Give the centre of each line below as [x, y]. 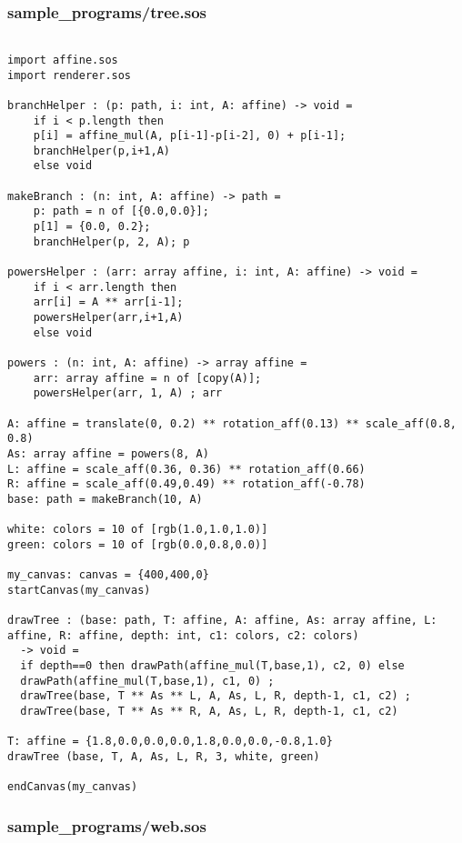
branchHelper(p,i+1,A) [101, 151]
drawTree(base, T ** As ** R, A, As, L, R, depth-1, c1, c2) [209, 712]
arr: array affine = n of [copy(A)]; [147, 378]
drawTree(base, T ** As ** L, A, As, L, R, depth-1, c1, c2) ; [216, 696]
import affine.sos [63, 60]
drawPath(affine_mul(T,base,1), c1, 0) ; [147, 681]
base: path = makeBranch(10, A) [105, 499]
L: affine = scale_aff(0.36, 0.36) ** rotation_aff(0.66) [186, 469]
